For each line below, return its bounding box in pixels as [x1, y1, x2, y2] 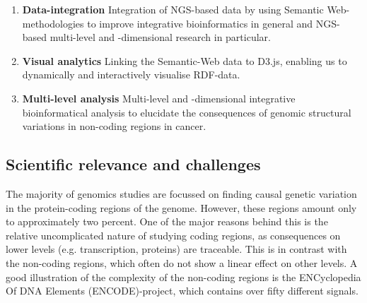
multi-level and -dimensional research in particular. [49, 30, 271, 44]
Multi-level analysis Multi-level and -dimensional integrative [22, 90, 296, 105]
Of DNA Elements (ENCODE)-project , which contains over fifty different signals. [6, 283, 359, 298]
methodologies [22, 16, 84, 30]
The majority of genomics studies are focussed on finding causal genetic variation [6, 186, 357, 201]
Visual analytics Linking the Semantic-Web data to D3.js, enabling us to [22, 53, 347, 68]
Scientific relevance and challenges [6, 153, 261, 175]
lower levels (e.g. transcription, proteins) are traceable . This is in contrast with [6, 242, 347, 256]
